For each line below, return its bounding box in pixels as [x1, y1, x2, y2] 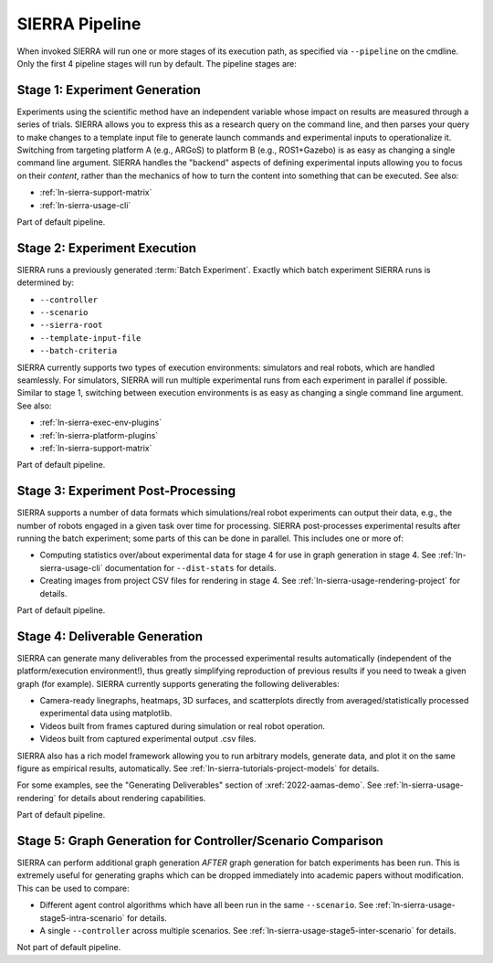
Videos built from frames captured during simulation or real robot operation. [39, 720, 326, 731]
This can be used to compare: [16, 883, 130, 894]
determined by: [16, 277, 75, 288]
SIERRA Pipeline [16, 14, 142, 34]
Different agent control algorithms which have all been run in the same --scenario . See [39, 900, 374, 911]
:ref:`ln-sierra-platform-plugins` [39, 429, 159, 440]
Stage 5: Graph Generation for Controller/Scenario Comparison [16, 833, 383, 849]
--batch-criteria [39, 345, 118, 356]
